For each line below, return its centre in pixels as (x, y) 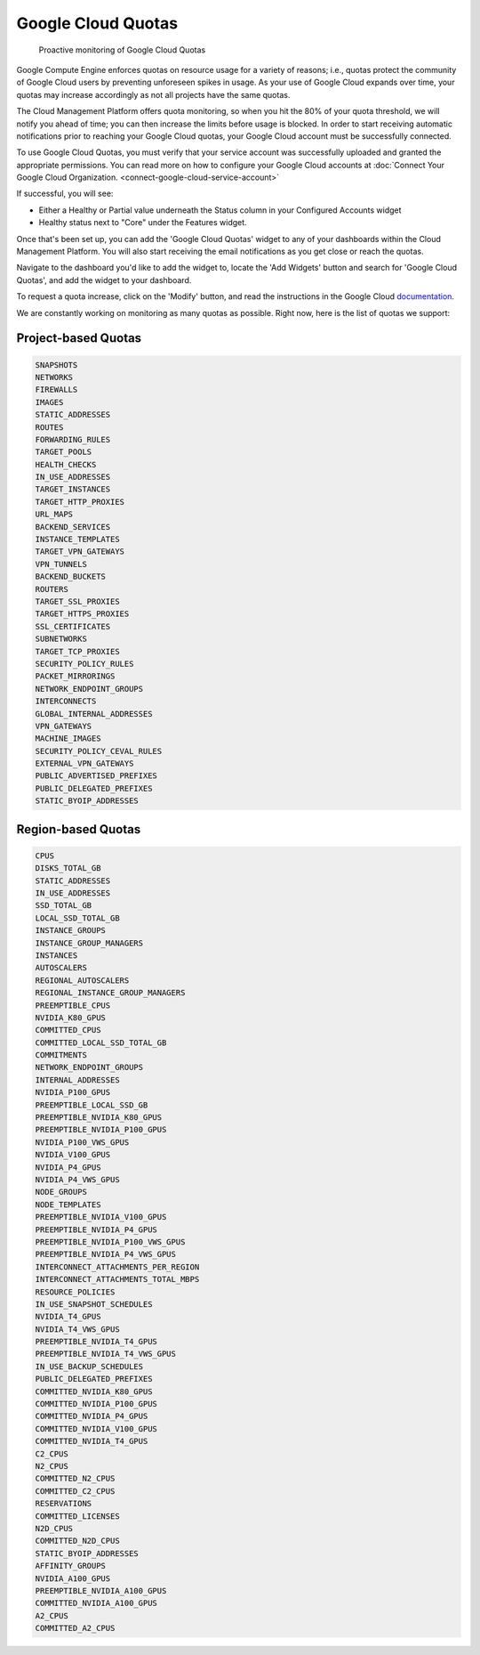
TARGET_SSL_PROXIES (77, 601)
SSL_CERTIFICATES (73, 626)
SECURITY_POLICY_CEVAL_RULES (99, 751)
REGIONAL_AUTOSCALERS (82, 980)
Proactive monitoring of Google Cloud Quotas (122, 50)
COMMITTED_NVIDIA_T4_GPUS (92, 1441)
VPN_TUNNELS (61, 564)
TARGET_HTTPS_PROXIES (82, 614)
